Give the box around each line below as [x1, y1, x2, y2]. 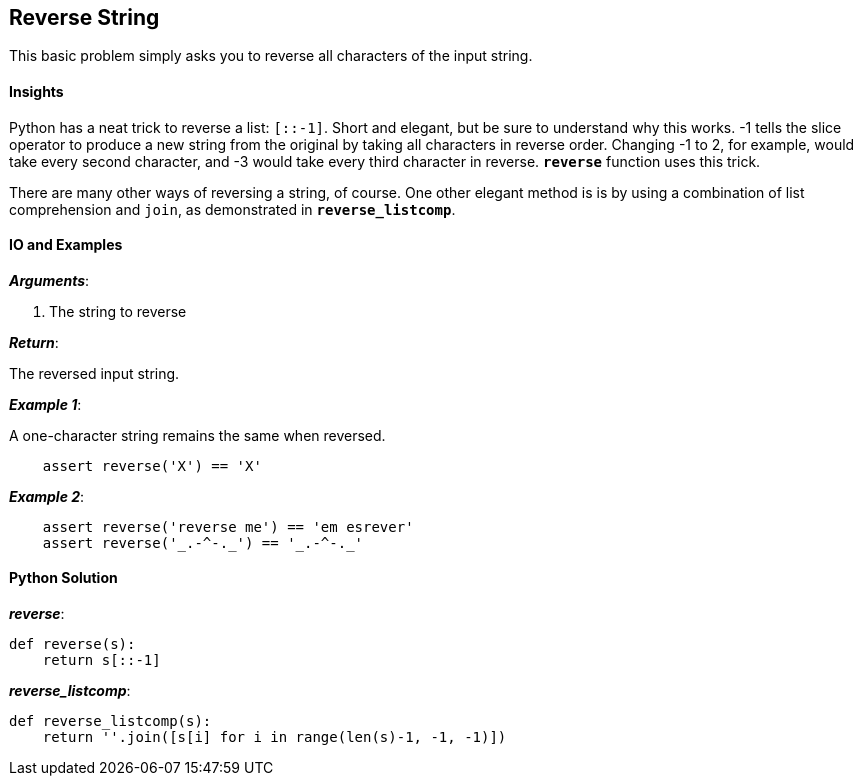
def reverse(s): [9, 636, 136, 653]
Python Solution [9, 569, 118, 587]
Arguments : [9, 271, 90, 289]
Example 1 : [9, 395, 82, 413]
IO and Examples [9, 236, 123, 254]
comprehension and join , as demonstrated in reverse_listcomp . [9, 200, 456, 218]
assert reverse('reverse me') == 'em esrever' [42, 518, 414, 535]
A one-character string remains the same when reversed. [9, 426, 386, 444]
